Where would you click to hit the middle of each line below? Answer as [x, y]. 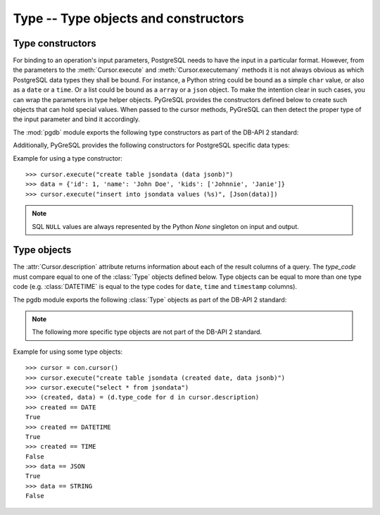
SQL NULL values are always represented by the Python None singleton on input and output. [165, 226]
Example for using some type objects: [68, 352]
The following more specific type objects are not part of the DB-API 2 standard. [147, 332]
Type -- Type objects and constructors [128, 18]
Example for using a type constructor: [68, 158]
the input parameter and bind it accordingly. [77, 119]
